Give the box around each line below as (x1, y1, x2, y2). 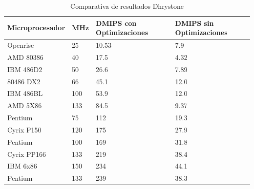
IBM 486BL (7, 88, 43, 98)
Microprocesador (7, 22, 65, 33)
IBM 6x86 (7, 161, 37, 171)
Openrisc (7, 40, 34, 50)
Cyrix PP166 (7, 149, 46, 159)
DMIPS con (96, 18, 137, 28)
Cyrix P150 (7, 124, 42, 134)
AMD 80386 (7, 52, 43, 62)
